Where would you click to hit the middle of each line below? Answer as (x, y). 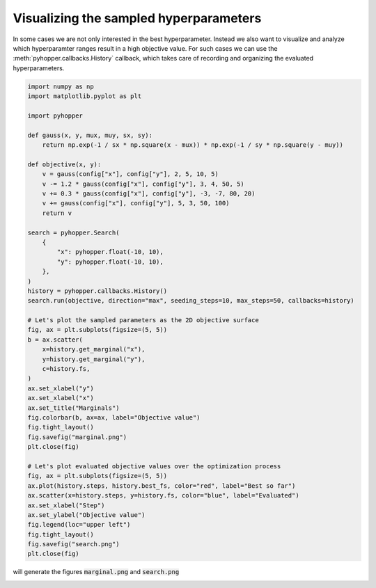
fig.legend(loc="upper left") (79, 525)
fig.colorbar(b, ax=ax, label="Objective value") (114, 417)
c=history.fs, (66, 369)
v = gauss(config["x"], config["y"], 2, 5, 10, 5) (130, 174)
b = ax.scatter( (55, 340)
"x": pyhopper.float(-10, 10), (110, 252)
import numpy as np (61, 86)
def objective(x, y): (64, 164)
